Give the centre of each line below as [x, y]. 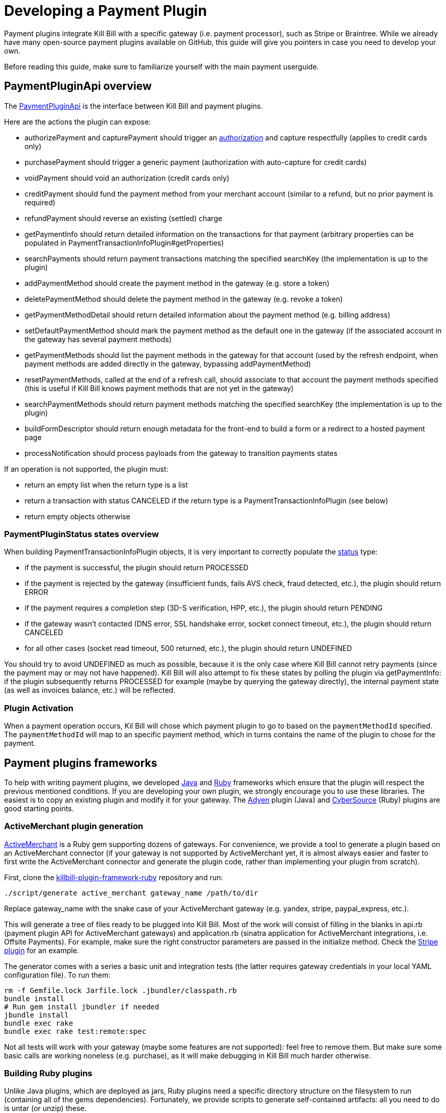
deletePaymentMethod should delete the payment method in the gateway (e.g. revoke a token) [184, 299]
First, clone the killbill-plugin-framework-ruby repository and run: [114, 877]
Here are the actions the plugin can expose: [78, 122]
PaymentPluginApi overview [78, 86]
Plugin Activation [39, 708]
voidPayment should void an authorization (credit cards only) [127, 178]
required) [40, 202]
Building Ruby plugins [48, 1073]
